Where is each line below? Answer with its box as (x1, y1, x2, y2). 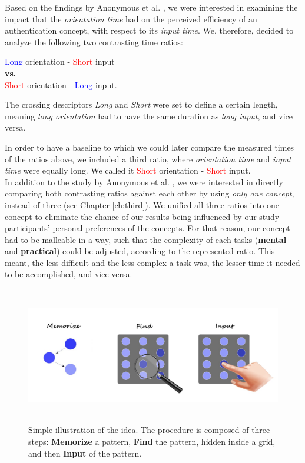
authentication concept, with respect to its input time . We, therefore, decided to (5, 24, 294, 36)
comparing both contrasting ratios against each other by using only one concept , (5, 187, 294, 199)
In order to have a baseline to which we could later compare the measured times (5, 141, 294, 153)
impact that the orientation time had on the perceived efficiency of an (5, 12, 257, 25)
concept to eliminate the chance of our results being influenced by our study (5, 210, 280, 222)
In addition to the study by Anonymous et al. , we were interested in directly (5, 175, 283, 188)
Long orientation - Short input (5, 55, 115, 68)
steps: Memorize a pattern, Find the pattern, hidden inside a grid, (28, 435, 276, 448)
